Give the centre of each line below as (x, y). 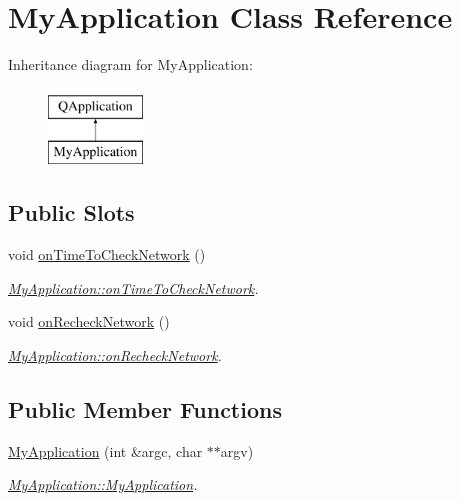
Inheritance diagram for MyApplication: (130, 64)
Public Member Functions (145, 408)
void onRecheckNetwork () (89, 321)
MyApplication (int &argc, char (105, 450)
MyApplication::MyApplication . (103, 484)
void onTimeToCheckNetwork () (107, 254)
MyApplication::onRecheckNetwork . (115, 354)
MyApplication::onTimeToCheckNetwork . (133, 287)
